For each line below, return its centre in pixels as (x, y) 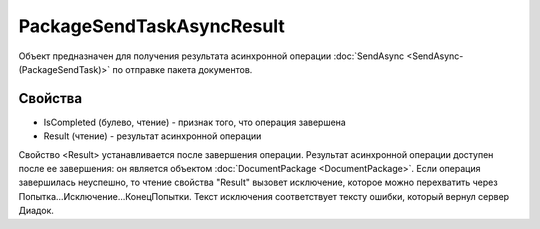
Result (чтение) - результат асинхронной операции (152, 136)
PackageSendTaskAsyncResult (151, 26)
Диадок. (36, 211)
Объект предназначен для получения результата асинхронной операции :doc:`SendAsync (211, 56)
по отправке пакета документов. (182, 69)
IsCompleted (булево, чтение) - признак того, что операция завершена (195, 122)
